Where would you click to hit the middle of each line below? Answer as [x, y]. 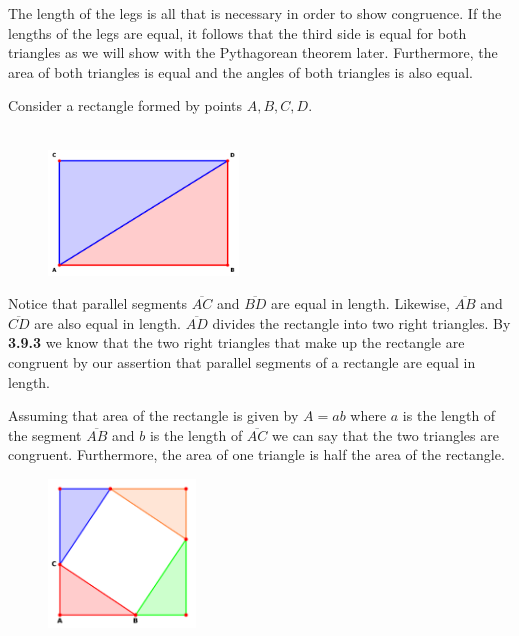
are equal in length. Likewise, [360, 303]
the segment [45, 434]
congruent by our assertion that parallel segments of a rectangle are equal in [242, 361]
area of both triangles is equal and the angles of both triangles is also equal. [240, 71]
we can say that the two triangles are [385, 434]
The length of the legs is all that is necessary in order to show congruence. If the [255, 13]
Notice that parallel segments [98, 303]
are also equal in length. [108, 322]
